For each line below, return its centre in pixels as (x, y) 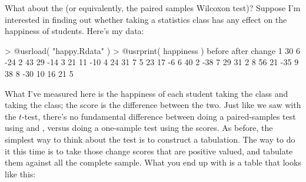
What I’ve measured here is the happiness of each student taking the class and (147, 93)
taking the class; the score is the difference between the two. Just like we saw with (153, 105)
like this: (20, 173)
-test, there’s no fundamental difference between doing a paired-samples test (159, 116)
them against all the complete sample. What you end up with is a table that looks (153, 162)
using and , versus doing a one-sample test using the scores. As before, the (139, 128)
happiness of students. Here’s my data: (74, 31)
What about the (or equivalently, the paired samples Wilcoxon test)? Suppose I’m (153, 8)
